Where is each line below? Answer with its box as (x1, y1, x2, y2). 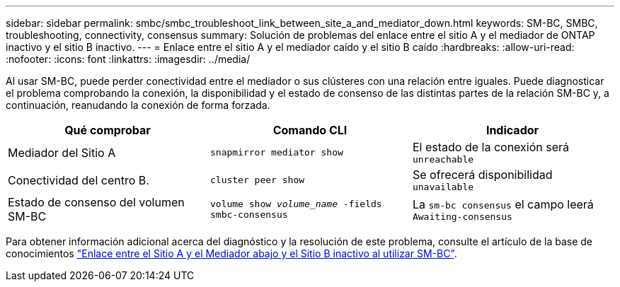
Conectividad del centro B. (8, 172, 149, 187)
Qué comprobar (64, 123, 151, 137)
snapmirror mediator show (209, 147, 343, 158)
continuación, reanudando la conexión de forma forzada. (6, 99, 270, 111)
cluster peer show (209, 175, 305, 185)
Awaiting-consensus (412, 211, 512, 222)
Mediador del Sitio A (8, 145, 116, 160)
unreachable (412, 154, 474, 165)
